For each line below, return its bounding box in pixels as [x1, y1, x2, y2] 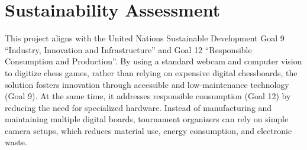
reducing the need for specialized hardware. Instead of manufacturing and [5, 101, 272, 113]
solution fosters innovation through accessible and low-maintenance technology [5, 78, 289, 90]
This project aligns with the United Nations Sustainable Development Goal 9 [5, 32, 285, 44]
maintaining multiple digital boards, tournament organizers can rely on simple [5, 113, 289, 125]
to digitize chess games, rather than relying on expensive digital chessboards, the [5, 66, 298, 79]
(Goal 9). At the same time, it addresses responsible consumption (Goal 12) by [5, 90, 291, 102]
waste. [5, 136, 27, 148]
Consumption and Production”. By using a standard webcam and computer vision [5, 55, 302, 67]
